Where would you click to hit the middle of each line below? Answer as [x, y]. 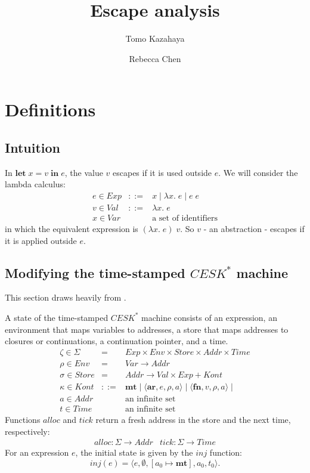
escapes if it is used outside [162, 172]
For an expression [37, 452]
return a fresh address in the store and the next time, [193, 419]
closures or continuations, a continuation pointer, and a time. [117, 341]
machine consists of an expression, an [209, 317]
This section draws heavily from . [66, 297]
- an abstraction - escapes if [254, 228]
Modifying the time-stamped [95, 272]
